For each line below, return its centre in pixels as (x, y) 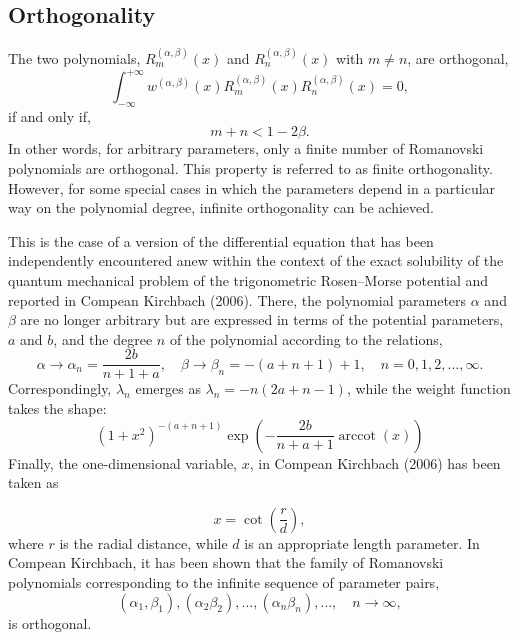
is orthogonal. (50, 622)
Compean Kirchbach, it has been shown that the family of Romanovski (226, 562)
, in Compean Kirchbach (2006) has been (375, 462)
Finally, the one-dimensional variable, (123, 462)
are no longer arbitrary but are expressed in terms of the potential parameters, (262, 319)
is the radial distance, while (143, 542)
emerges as (168, 388)
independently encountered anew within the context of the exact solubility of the (256, 260)
